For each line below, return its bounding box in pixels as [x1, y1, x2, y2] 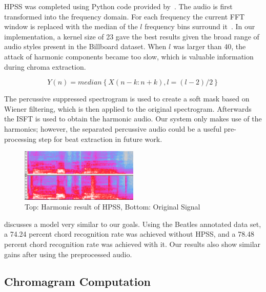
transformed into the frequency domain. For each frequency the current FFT [4, 11, 245, 22]
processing [4, 133, 36, 144]
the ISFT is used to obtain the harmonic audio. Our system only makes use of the [4, 113, 262, 124]
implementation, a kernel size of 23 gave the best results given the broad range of [4, 31, 259, 41]
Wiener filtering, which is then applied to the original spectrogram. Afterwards [4, 103, 252, 114]
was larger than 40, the [173, 41, 246, 52]
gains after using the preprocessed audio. [4, 248, 132, 259]
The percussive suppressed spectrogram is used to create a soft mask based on [4, 93, 250, 104]
